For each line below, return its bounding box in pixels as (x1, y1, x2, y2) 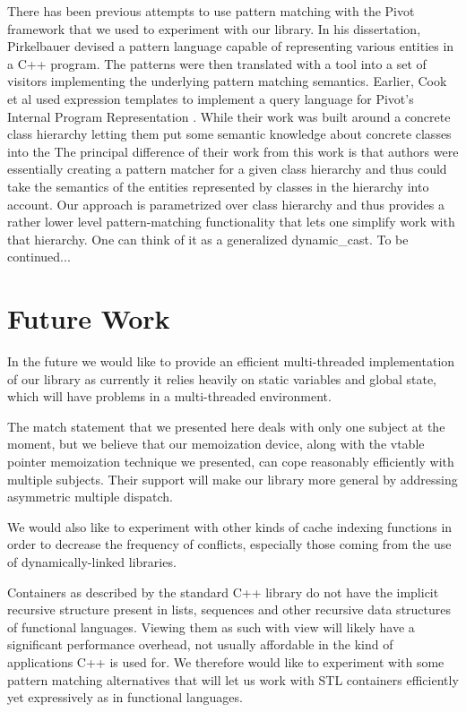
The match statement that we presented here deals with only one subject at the (7, 416, 445, 435)
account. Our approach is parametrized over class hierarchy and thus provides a (7, 194, 444, 213)
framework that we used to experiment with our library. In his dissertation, (7, 19, 421, 38)
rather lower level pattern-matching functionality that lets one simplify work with (7, 212, 455, 231)
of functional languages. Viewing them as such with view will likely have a (7, 617, 415, 636)
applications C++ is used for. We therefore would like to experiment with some (7, 652, 444, 671)
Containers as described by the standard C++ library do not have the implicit (7, 582, 439, 601)
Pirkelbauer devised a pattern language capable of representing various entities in (7, 37, 454, 56)
